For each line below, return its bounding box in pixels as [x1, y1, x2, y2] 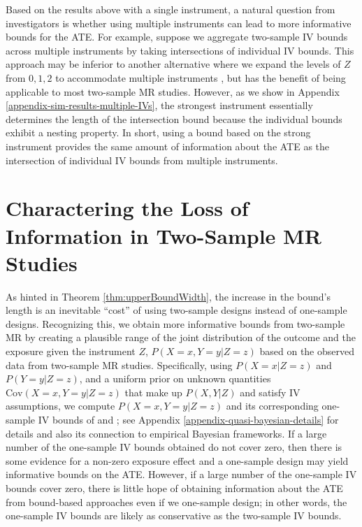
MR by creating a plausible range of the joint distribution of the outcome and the [6, 330, 356, 345]
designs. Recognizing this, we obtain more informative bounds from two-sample [6, 316, 345, 331]
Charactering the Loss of [6, 194, 249, 222]
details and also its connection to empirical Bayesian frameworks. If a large [6, 426, 327, 440]
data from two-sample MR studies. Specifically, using [6, 357, 233, 372]
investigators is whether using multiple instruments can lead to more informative [6, 15, 352, 30]
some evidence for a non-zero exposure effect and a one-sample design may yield [6, 453, 349, 468]
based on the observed [259, 344, 354, 358]
